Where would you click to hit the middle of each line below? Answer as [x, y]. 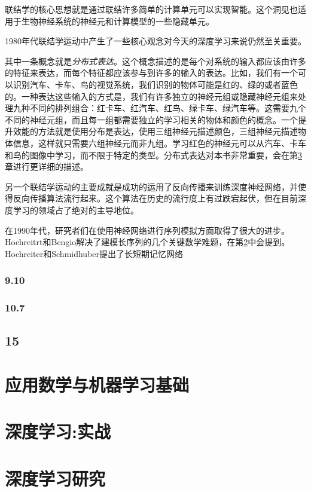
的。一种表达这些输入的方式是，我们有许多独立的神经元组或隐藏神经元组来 [151, 96]
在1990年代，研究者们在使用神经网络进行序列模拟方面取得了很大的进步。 [147, 230]
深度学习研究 [55, 478]
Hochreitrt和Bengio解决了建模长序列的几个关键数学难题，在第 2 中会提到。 [147, 242]
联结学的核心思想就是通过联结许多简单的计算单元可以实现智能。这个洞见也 [151, 9]
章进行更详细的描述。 [47, 166]
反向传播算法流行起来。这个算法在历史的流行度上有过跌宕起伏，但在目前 [155, 198]
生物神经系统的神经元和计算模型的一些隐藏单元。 [118, 21]
